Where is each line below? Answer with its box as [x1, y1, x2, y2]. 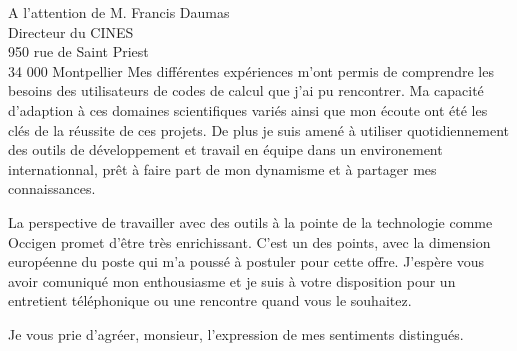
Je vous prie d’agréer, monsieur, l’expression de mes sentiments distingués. [8, 323, 464, 344]
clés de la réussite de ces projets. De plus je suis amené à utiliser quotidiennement [8, 119, 510, 140]
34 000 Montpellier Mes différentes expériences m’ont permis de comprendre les [8, 60, 494, 81]
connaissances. [8, 178, 96, 199]
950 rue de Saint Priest [8, 41, 149, 62]
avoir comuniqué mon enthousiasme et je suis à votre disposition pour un [8, 270, 456, 291]
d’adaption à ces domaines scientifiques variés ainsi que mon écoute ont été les [8, 99, 488, 120]
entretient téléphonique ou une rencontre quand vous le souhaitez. [8, 290, 412, 311]
